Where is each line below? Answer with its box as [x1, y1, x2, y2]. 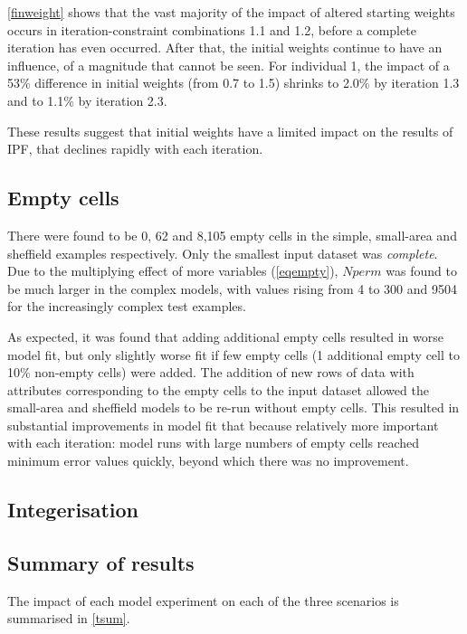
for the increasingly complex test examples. [7, 297, 246, 316]
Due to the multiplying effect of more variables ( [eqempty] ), [7, 261, 338, 280]
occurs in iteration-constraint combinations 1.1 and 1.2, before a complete [7, 20, 416, 39]
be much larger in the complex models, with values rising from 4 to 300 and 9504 [7, 279, 457, 298]
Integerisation [7, 496, 139, 524]
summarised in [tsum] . [7, 609, 130, 628]
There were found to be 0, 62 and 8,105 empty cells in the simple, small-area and [7, 225, 457, 244]
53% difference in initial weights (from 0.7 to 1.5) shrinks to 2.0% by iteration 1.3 [7, 73, 460, 92]
